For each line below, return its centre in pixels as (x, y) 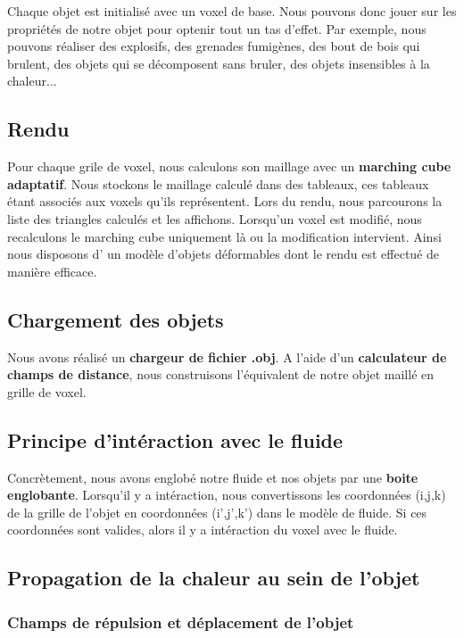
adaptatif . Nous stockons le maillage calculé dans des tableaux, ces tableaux (218, 183)
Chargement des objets (116, 319)
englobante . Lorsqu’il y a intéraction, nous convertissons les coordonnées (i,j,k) (227, 495)
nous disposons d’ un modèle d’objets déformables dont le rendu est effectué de (223, 254)
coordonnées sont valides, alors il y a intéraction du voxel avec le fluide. (203, 530)
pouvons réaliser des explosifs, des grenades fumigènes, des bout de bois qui (214, 46)
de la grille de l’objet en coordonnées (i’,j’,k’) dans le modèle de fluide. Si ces (217, 512)
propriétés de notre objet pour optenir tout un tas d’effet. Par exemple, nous (217, 28)
